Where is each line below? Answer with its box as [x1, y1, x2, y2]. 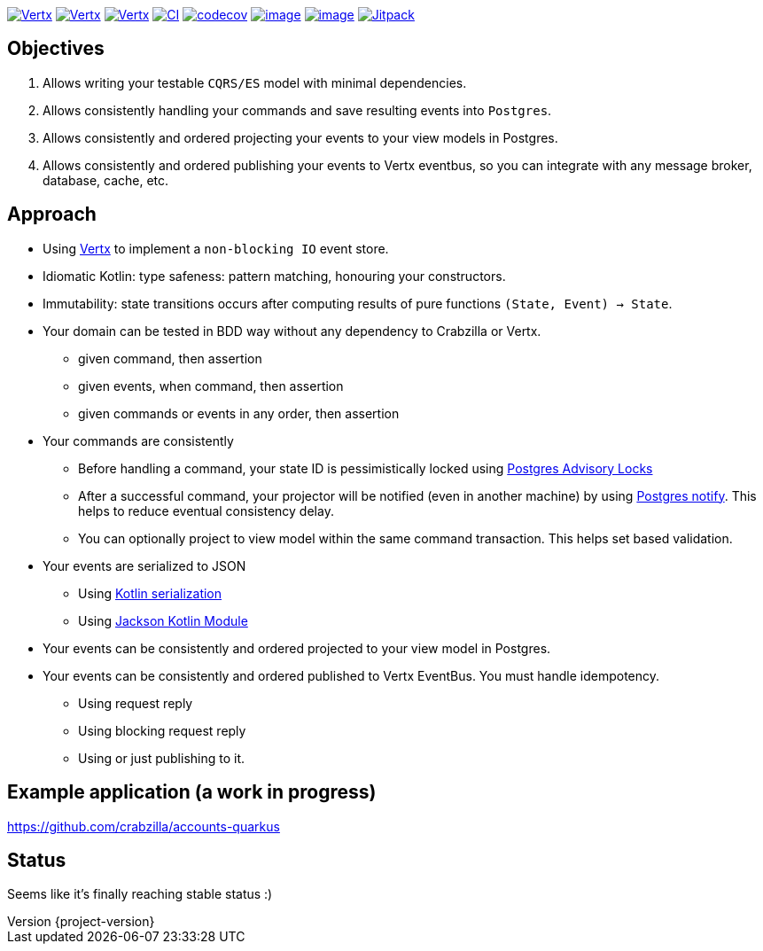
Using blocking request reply [78, 722, 246, 738]
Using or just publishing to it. [78, 750, 245, 766]
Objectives [7, 37, 105, 60]
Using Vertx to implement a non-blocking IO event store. [43, 240, 389, 256]
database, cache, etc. [43, 172, 169, 188]
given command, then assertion [78, 350, 262, 366]
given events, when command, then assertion [78, 378, 344, 394]
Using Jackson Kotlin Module [78, 612, 248, 628]
